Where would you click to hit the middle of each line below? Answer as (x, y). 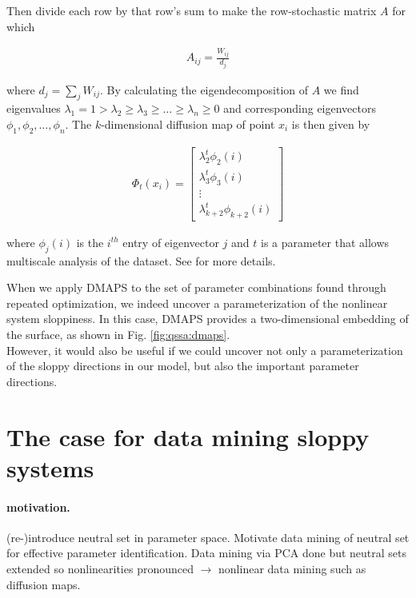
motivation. (38, 506)
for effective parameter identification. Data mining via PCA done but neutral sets (207, 553)
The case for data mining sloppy (188, 436)
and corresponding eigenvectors (300, 108)
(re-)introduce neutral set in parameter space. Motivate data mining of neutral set (208, 537)
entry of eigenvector (171, 242)
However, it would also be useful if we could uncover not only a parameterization (205, 350)
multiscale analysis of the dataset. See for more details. (141, 260)
